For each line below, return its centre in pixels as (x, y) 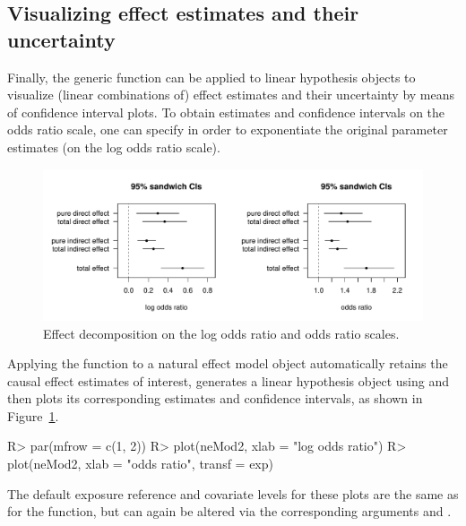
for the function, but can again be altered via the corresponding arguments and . (229, 511)
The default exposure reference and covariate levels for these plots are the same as (233, 493)
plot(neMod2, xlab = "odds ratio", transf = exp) (140, 464)
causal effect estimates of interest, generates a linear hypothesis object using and (229, 380)
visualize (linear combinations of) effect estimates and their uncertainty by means (231, 95)
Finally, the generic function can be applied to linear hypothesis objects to (211, 77)
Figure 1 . (33, 415)
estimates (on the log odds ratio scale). (114, 147)
